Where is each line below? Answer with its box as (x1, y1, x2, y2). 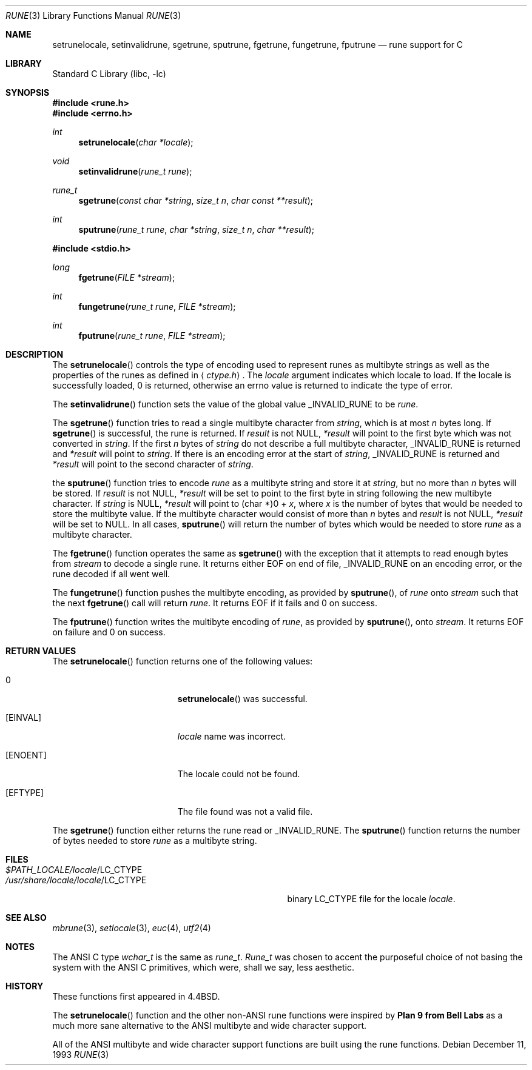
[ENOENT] (5, 750, 47, 760)
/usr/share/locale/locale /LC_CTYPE (5, 875, 147, 885)
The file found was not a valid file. (177, 806, 313, 817)
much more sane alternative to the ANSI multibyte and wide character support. (52, 1020, 367, 1031)
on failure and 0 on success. (52, 627, 166, 637)
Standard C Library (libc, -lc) (52, 69, 166, 79)
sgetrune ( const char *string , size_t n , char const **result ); (78, 195, 314, 206)
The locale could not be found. (177, 769, 300, 779)
